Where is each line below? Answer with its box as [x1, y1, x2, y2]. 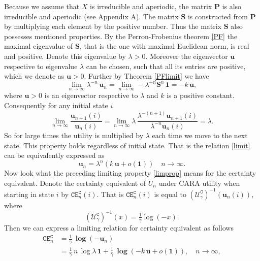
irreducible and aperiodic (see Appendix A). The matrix [4, 11, 179, 21]
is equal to [154, 188, 186, 199]
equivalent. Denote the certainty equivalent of [4, 177, 146, 188]
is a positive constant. [167, 90, 235, 101]
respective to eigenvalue [4, 60, 78, 71]
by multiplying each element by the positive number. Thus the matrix [4, 21, 222, 31]
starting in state [4, 188, 54, 199]
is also [222, 1, 242, 11]
